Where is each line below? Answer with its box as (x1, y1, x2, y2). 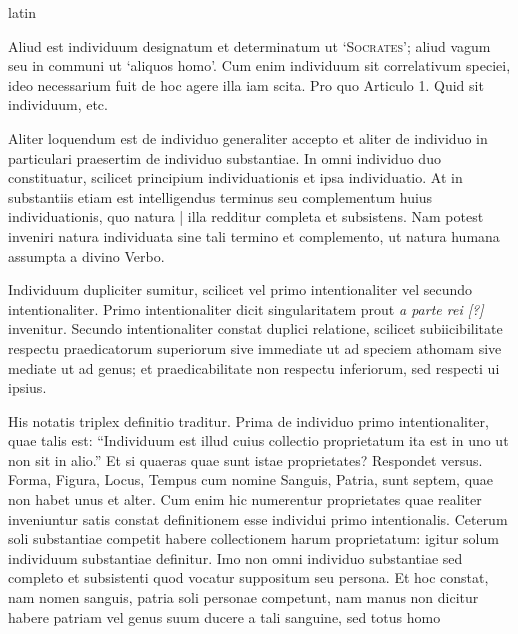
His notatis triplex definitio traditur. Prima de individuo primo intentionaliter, (8, 410, 489, 431)
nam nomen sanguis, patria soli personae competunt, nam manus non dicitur (8, 587, 479, 608)
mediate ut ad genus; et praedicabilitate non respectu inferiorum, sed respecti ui (8, 357, 500, 378)
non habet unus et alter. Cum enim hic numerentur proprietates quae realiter (8, 489, 482, 510)
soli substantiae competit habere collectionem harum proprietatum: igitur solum (8, 528, 499, 549)
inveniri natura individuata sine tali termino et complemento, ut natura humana (8, 225, 500, 246)
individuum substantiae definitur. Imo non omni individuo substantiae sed (8, 547, 463, 568)
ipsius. (8, 377, 47, 398)
